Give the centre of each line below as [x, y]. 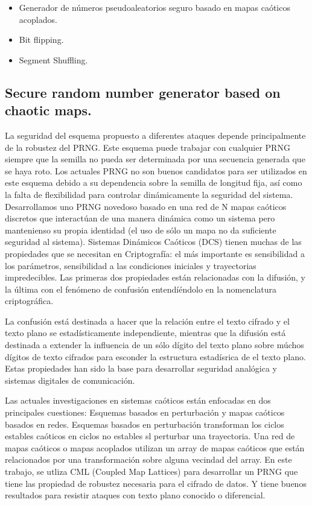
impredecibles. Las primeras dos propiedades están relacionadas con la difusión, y [155, 277]
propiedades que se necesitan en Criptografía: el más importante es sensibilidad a [155, 253]
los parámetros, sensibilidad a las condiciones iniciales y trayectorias [131, 265]
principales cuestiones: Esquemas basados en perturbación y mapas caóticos [145, 412]
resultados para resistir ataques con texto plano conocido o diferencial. [135, 495]
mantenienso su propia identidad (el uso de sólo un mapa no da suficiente [141, 230]
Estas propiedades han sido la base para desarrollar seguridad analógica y [141, 368]
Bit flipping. [41, 40]
